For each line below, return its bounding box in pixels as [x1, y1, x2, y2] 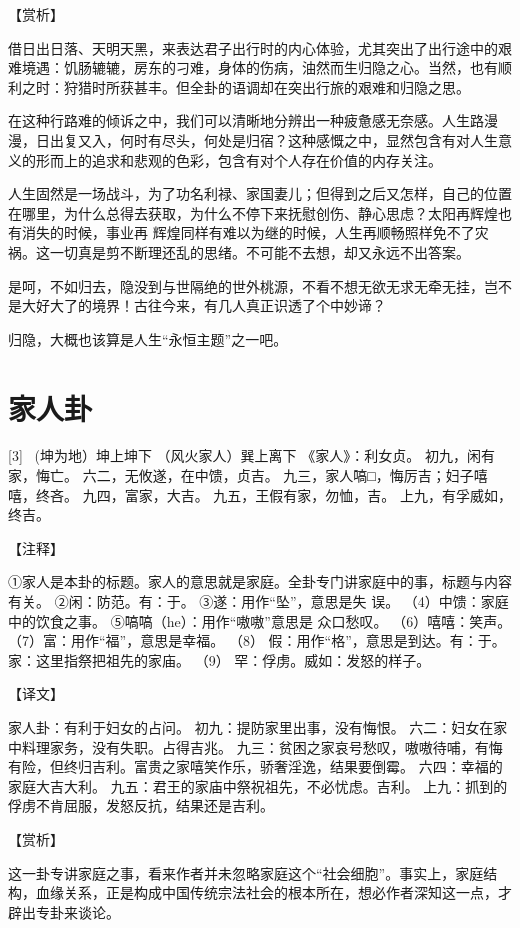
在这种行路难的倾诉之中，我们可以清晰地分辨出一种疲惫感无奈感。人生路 [8, 110, 484, 131]
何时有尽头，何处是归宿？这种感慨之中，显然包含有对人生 [119, 129, 498, 150]
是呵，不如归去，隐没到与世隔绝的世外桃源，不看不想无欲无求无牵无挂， [8, 275, 484, 296]
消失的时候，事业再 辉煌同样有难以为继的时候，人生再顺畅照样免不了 [21, 222, 475, 243]
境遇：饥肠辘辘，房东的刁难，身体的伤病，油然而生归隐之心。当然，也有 [21, 57, 498, 78]
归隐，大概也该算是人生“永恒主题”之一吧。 [8, 328, 288, 349]
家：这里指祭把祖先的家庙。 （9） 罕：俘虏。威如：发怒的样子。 [8, 649, 431, 670]
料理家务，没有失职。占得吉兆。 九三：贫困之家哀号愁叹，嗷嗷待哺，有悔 [21, 736, 503, 757]
